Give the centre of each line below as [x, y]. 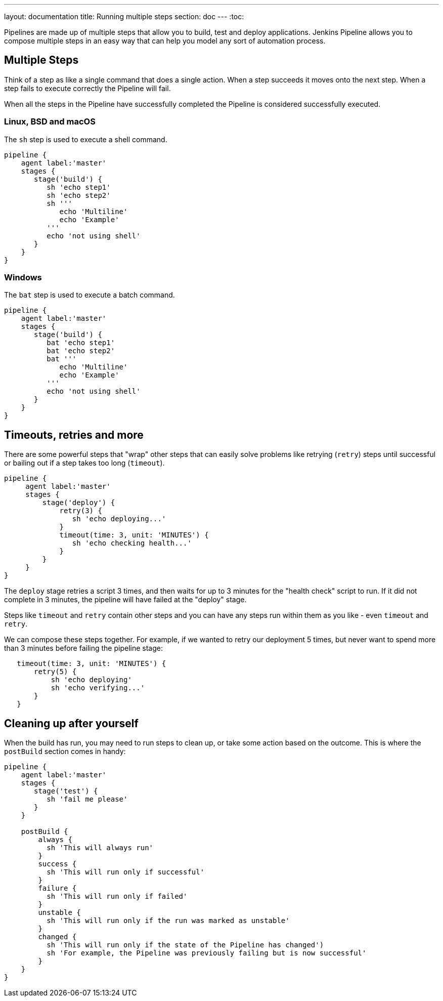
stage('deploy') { [79, 503]
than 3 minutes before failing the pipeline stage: [83, 648]
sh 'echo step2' [79, 195]
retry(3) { [81, 511]
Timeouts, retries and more [74, 435]
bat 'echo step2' [81, 351]
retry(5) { [55, 672]
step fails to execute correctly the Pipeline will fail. [87, 88]
